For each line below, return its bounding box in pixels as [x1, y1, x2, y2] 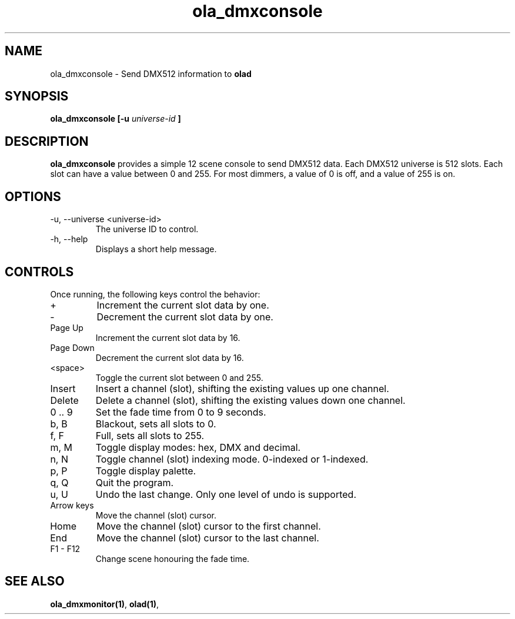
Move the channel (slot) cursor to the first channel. [96, 520, 321, 532]
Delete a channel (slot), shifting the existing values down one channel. [95, 394, 406, 406]
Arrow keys [50, 500, 94, 510]
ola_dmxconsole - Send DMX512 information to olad [50, 68, 252, 79]
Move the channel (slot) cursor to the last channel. [96, 531, 319, 544]
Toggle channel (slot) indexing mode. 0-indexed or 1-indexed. [95, 453, 369, 465]
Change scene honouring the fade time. [95, 553, 250, 564]
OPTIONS [5, 189, 61, 204]
